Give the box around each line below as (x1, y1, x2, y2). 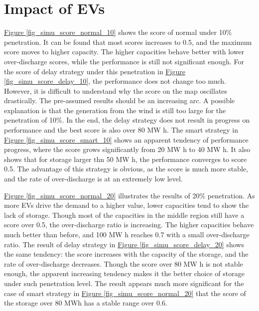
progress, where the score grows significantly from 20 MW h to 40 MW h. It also (4, 144, 251, 155)
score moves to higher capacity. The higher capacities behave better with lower (4, 46, 245, 57)
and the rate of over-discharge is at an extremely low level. (4, 173, 183, 184)
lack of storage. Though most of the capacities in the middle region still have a (4, 209, 245, 220)
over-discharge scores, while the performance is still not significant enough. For (4, 56, 244, 66)
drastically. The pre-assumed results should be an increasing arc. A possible (4, 95, 235, 106)
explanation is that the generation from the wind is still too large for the (4, 105, 226, 115)
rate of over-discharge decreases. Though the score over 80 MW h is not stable (4, 258, 243, 269)
